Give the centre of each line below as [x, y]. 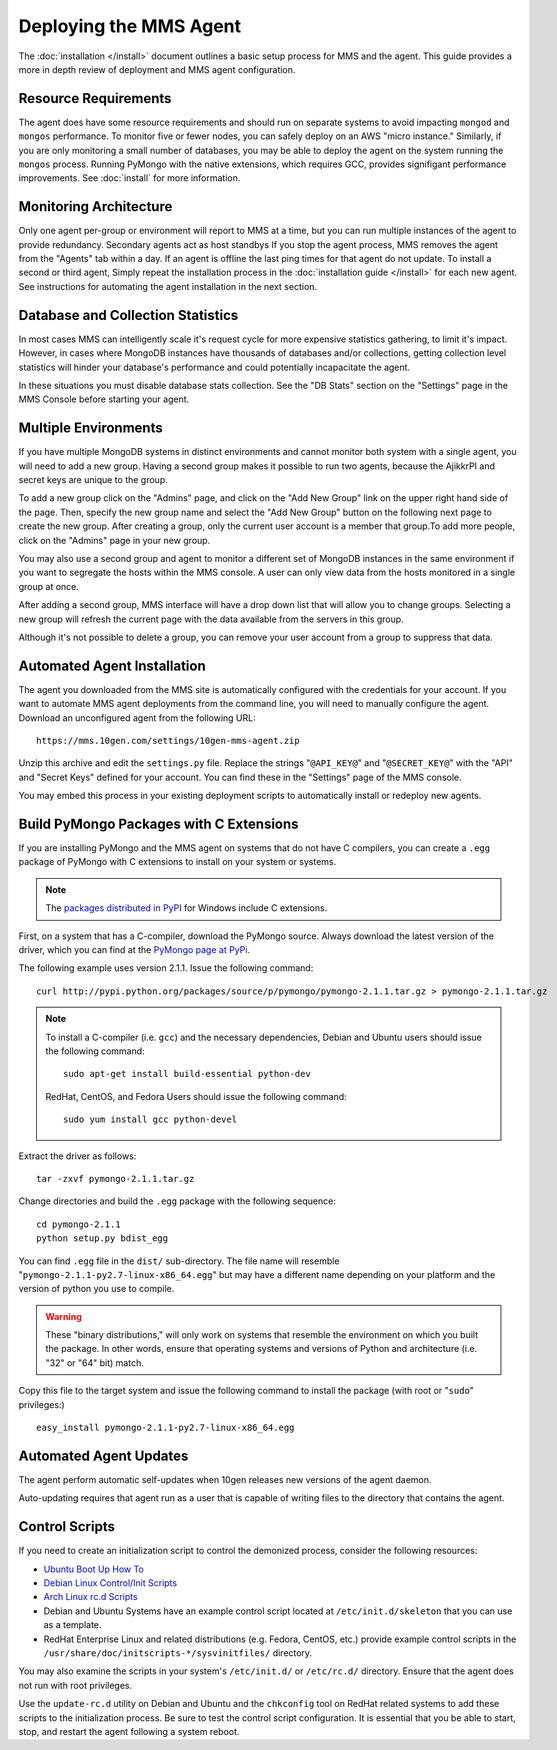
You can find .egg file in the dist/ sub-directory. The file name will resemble [179, 1261]
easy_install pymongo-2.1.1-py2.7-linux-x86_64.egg [165, 1428]
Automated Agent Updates [103, 1455]
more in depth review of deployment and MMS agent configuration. [157, 69]
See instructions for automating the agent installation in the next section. [168, 286]
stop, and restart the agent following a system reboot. [129, 1731]
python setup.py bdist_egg [102, 1238]
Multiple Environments [91, 428]
